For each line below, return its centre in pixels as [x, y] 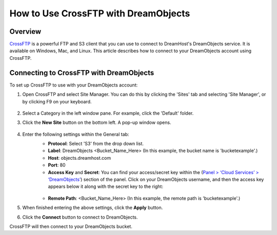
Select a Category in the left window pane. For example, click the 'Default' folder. [108, 113]
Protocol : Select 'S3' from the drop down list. [96, 144]
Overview [25, 31]
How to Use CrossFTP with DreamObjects [100, 13]
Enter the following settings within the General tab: [76, 134]
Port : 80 [57, 165]
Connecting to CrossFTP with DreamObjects [82, 72]
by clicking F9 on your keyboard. [57, 101]
